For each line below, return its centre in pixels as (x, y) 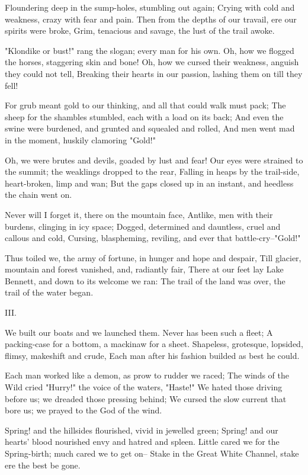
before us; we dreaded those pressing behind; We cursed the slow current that (146, 398)
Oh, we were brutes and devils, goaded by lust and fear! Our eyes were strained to (154, 160)
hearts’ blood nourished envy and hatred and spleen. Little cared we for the (142, 442)
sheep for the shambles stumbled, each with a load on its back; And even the (144, 116)
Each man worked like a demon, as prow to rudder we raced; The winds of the (147, 375)
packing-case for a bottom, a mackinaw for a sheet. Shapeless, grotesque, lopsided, (154, 344)
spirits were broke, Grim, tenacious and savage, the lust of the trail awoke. (140, 31)
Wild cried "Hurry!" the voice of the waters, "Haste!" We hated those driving (144, 387)
